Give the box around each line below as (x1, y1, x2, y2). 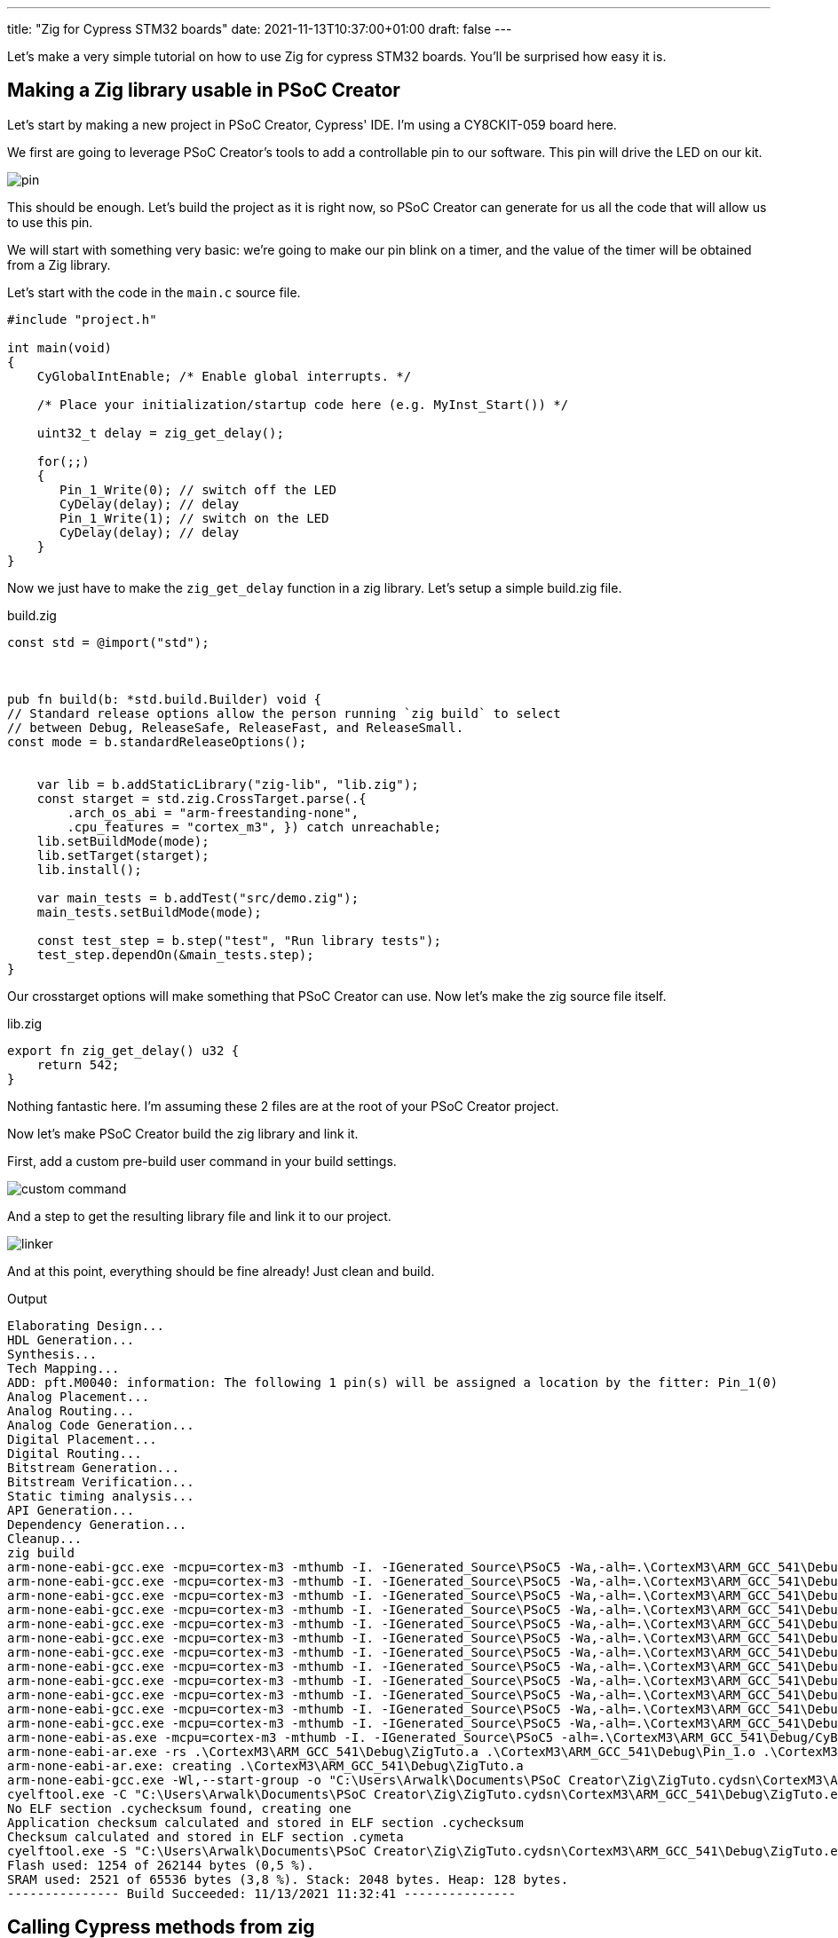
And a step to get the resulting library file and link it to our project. (7, 1208, 391, 1224)
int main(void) (7, 340, 113, 355)
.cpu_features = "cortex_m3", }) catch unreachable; (67, 819, 441, 834)
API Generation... (7, 1502, 135, 1517)
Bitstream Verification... (7, 1474, 194, 1489)
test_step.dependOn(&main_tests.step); (36, 947, 314, 962)
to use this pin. (7, 214, 93, 230)
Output (7, 1290, 47, 1306)
